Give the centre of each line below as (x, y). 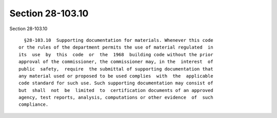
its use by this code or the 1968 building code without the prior (116, 54)
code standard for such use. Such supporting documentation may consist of (116, 83)
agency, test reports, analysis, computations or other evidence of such (116, 98)
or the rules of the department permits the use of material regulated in (116, 48)
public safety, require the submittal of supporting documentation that (116, 69)
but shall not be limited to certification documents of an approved (116, 90)
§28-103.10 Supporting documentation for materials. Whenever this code (118, 40)
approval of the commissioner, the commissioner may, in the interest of (116, 62)
